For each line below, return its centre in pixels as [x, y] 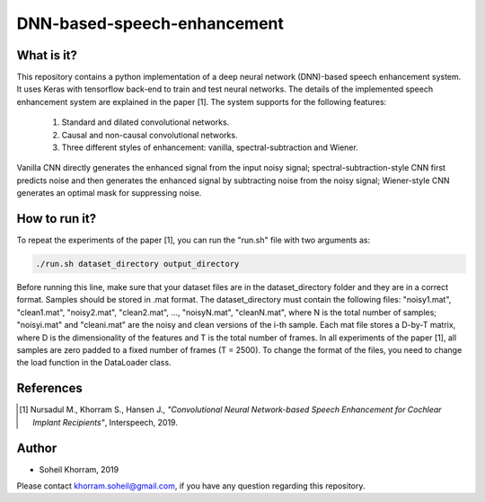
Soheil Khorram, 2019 [79, 469]
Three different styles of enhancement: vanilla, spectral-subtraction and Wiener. [210, 147]
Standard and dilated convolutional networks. [145, 122]
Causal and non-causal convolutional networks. [150, 135]
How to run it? [57, 219]
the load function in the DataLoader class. [94, 363]
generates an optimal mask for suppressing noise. [109, 193]
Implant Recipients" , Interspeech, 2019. [106, 422]
